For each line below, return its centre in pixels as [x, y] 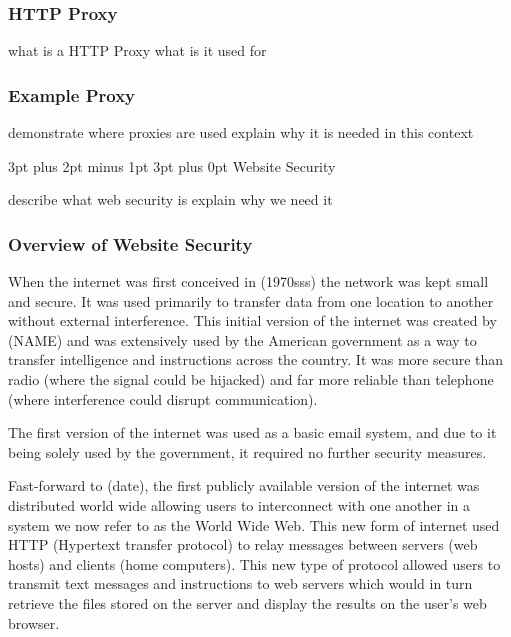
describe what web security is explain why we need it [170, 199]
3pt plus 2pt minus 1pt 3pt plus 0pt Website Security [172, 165]
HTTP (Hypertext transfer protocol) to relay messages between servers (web [243, 544]
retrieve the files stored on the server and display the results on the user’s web [247, 602]
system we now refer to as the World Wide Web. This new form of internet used [254, 524]
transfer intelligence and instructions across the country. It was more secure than [256, 359]
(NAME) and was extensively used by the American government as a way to [242, 339]
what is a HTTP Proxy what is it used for [137, 50]
